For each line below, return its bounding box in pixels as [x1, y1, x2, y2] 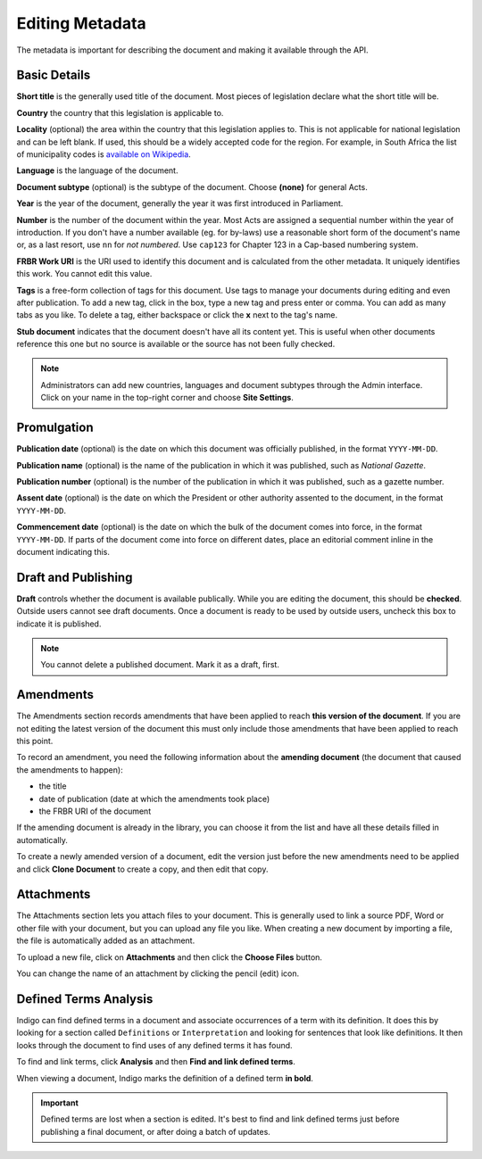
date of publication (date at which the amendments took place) [38, 793, 270, 804]
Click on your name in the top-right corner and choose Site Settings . [40, 393, 294, 403]
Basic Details [16, 68, 91, 83]
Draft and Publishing [16, 569, 133, 584]
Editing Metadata [16, 13, 146, 33]
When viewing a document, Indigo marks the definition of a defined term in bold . [16, 1072, 314, 1083]
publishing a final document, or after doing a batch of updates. [40, 1126, 271, 1137]
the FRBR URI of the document [38, 806, 152, 816]
